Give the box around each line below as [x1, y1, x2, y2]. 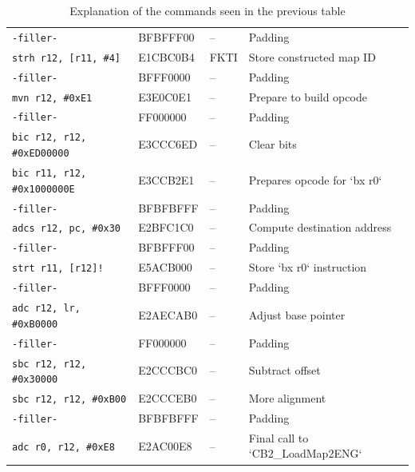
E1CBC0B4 [138, 48, 195, 65]
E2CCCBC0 [138, 362, 198, 379]
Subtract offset [248, 362, 321, 379]
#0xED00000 [12, 148, 69, 160]
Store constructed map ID [248, 48, 376, 65]
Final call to [248, 429, 309, 446]
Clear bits [248, 136, 297, 153]
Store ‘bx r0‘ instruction [248, 259, 367, 276]
